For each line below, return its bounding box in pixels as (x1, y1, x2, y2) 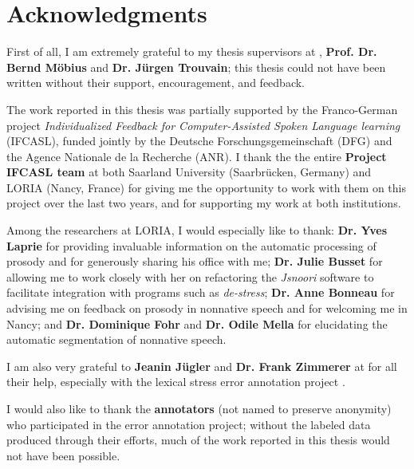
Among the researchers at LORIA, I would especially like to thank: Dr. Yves (6, 222, 388, 238)
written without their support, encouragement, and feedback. (6, 74, 305, 91)
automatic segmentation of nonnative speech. (6, 331, 227, 348)
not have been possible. (6, 447, 120, 463)
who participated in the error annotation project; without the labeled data (6, 416, 371, 432)
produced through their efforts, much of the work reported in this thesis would (6, 432, 390, 448)
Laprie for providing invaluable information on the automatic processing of (6, 237, 377, 254)
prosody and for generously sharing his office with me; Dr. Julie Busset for (6, 253, 383, 270)
